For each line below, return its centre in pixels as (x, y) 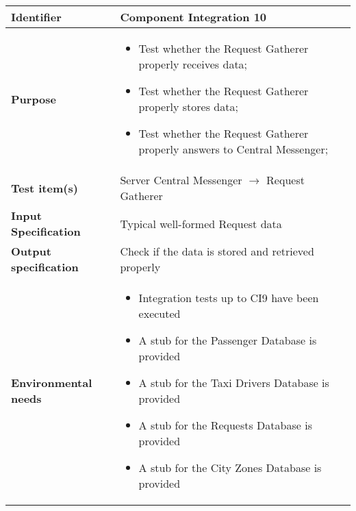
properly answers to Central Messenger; (233, 149)
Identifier (36, 17)
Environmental (52, 383)
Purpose (34, 99)
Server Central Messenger (181, 180)
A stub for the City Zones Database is (230, 468)
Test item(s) (44, 188)
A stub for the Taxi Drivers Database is (234, 383)
